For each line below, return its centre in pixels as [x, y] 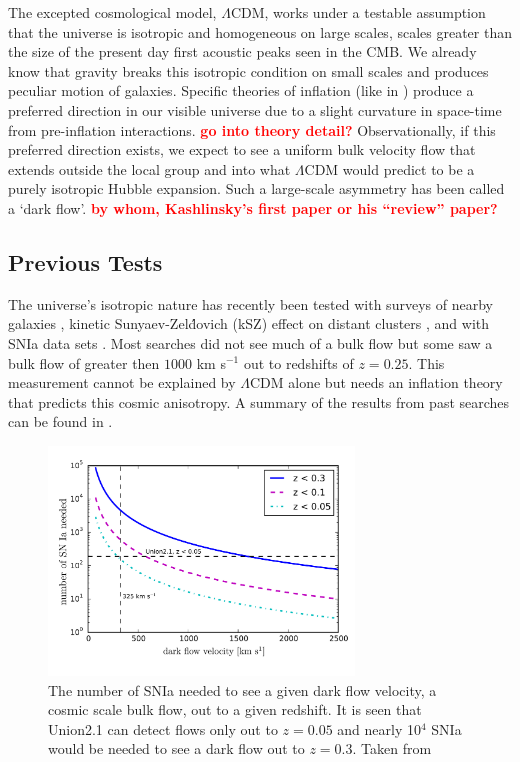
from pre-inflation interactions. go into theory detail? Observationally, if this [252, 129]
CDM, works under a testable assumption [358, 12]
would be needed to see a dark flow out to [176, 748]
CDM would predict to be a [389, 168]
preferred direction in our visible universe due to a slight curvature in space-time [255, 109]
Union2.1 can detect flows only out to [163, 728]
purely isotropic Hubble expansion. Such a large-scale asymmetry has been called [256, 188]
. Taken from [392, 748]
